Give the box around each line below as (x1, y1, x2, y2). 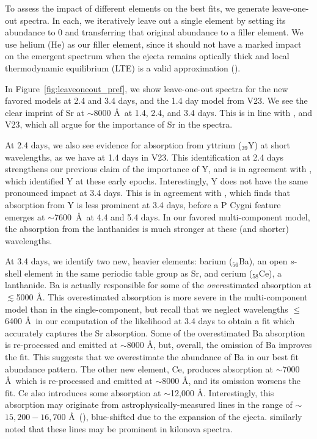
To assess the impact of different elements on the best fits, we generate (5, 2, 269, 14)
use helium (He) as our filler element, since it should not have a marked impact (5, 37, 302, 50)
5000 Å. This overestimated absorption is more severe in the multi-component (16, 291, 308, 303)
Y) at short (247, 138, 290, 151)
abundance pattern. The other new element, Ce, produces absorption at (5, 362, 273, 375)
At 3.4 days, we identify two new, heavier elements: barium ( (5, 255, 233, 267)
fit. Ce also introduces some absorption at (5, 386, 161, 399)
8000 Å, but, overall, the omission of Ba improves (126, 338, 312, 351)
